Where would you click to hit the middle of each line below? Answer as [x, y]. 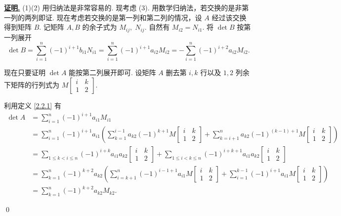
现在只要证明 [25, 72]
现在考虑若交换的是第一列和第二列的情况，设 [129, 17]
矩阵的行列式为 [35, 84]
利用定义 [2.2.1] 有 [33, 105]
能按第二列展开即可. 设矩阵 [112, 72]
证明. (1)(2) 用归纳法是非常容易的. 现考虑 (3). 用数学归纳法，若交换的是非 [123, 7]
